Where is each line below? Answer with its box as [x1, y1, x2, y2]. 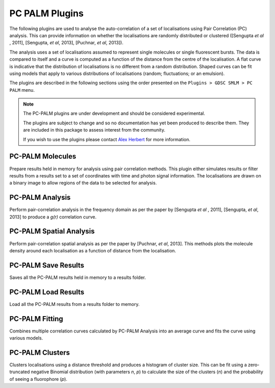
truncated [9, 369, 30, 375]
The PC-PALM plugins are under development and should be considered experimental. [23, 110, 206, 117]
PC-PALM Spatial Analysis [9, 227, 95, 236]
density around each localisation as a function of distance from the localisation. [9, 247, 176, 253]
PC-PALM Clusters [9, 348, 70, 357]
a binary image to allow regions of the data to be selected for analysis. [9, 180, 157, 186]
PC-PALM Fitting [9, 314, 64, 323]
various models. [9, 335, 43, 341]
